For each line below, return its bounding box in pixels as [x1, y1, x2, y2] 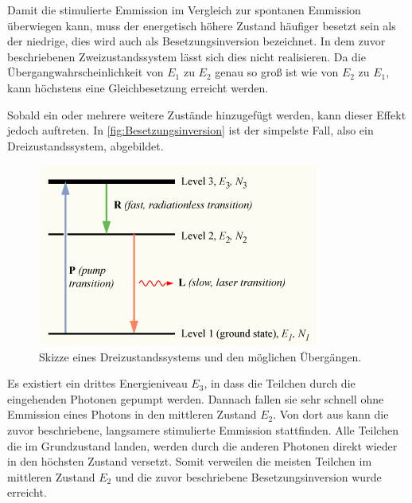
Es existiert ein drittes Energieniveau [7, 375, 188, 392]
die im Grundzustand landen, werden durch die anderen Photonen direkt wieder [7, 437, 398, 454]
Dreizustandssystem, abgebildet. [7, 137, 164, 154]
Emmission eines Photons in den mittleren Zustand [7, 406, 257, 423]
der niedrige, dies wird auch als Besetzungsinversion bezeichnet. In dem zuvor [7, 33, 386, 49]
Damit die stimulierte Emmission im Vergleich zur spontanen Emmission [7, 2, 361, 18]
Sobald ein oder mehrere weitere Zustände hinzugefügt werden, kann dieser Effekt [7, 106, 406, 123]
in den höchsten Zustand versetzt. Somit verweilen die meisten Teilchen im [7, 453, 372, 470]
